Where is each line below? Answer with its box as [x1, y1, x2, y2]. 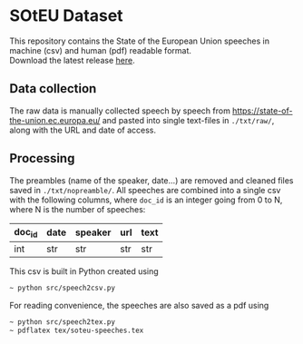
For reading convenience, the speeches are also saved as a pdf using [9, 300, 269, 310]
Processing [9, 151, 75, 166]
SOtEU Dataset [9, 5, 124, 26]
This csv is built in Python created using [9, 265, 159, 277]
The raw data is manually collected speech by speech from [9, 105, 231, 116]
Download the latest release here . [9, 54, 135, 65]
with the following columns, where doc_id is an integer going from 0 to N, [9, 194, 283, 205]
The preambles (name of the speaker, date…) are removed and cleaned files [9, 174, 294, 186]
